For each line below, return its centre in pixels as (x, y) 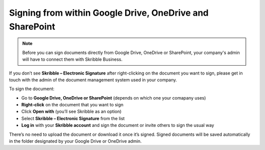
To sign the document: (32, 89)
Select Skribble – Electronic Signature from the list (73, 118)
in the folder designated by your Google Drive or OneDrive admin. (75, 141)
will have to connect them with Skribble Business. (72, 59)
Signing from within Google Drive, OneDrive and (109, 13)
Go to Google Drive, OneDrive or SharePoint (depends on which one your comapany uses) (114, 98)
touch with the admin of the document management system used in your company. (93, 80)
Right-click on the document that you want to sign (72, 105)
